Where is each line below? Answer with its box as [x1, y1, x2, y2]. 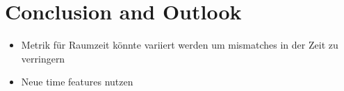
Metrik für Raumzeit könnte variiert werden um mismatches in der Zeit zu [21, 38, 338, 52]
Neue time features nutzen [21, 74, 133, 89]
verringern [21, 51, 65, 65]
